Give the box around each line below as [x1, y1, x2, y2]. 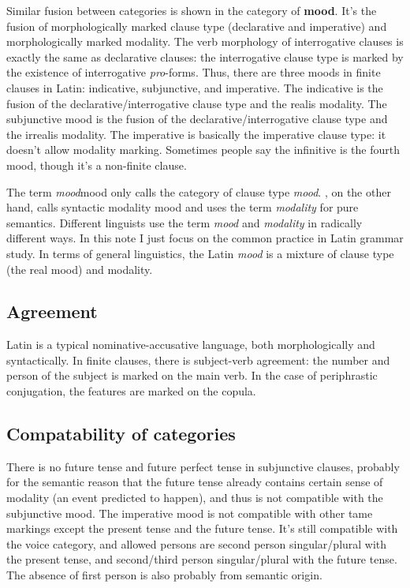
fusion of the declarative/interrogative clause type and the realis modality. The [6, 95, 387, 111]
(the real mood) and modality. [6, 260, 153, 277]
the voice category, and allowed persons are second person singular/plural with [6, 535, 387, 552]
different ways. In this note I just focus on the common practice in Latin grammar [6, 230, 404, 246]
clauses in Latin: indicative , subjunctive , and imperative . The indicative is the [6, 79, 383, 96]
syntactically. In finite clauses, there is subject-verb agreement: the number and [6, 351, 390, 368]
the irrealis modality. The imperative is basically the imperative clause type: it [6, 125, 386, 142]
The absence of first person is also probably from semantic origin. [6, 567, 322, 583]
